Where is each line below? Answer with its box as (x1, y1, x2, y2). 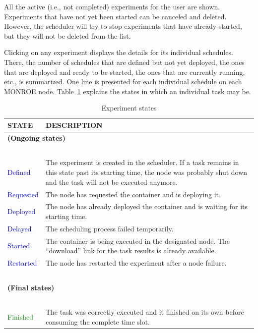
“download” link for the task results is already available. (45, 245, 216, 256)
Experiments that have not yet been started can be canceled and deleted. (4, 11, 227, 21)
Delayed (7, 223, 32, 233)
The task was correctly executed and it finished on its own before (45, 307, 244, 317)
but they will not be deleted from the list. (4, 30, 131, 41)
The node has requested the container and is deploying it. (45, 189, 221, 199)
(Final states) (7, 282, 55, 292)
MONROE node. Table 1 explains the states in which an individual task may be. (4, 86, 251, 96)
